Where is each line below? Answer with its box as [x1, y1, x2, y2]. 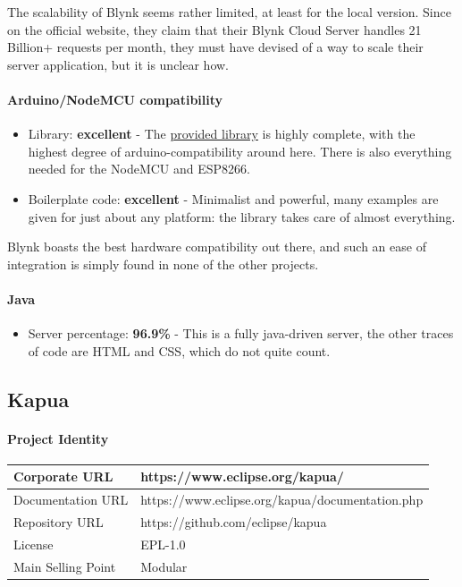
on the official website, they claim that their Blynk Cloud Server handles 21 [7, 20, 422, 38]
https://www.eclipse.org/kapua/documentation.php [140, 490, 424, 509]
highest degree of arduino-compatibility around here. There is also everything [28, 141, 452, 160]
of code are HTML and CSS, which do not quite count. [28, 341, 331, 360]
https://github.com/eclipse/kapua [140, 513, 327, 532]
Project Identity [7, 429, 109, 447]
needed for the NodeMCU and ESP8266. [28, 159, 250, 178]
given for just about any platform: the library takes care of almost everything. [28, 207, 456, 225]
